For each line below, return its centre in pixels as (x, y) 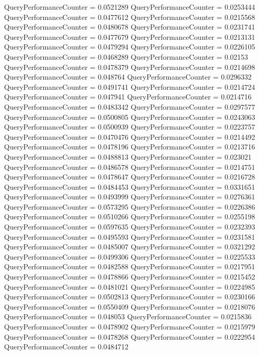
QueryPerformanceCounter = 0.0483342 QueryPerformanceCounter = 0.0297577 (130, 106)
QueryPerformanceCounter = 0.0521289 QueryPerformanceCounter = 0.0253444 (130, 7)
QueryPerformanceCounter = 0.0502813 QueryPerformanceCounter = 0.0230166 (130, 297)
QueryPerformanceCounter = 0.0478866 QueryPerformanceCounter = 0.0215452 (130, 277)
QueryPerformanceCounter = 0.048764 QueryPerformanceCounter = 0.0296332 (128, 77)
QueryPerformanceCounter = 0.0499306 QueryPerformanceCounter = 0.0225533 (130, 256)
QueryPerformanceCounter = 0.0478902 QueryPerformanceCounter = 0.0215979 (130, 326)
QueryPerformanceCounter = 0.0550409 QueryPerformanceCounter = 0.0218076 (130, 306)
